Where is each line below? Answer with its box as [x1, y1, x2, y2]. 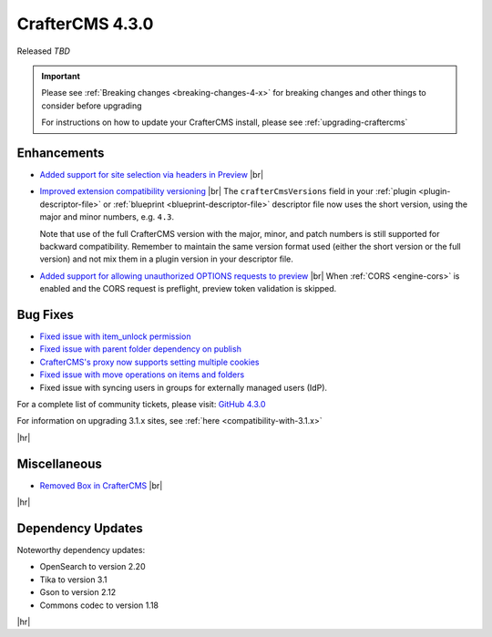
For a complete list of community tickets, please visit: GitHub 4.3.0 [16, 399, 266, 409]
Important [41, 70, 81, 81]
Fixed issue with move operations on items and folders [39, 369, 245, 380]
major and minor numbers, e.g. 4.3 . [39, 211, 175, 222]
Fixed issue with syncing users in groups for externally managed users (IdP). [39, 382, 328, 393]
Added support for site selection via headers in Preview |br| [39, 170, 264, 180]
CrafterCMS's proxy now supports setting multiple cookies [39, 356, 260, 367]
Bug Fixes [16, 306, 75, 323]
